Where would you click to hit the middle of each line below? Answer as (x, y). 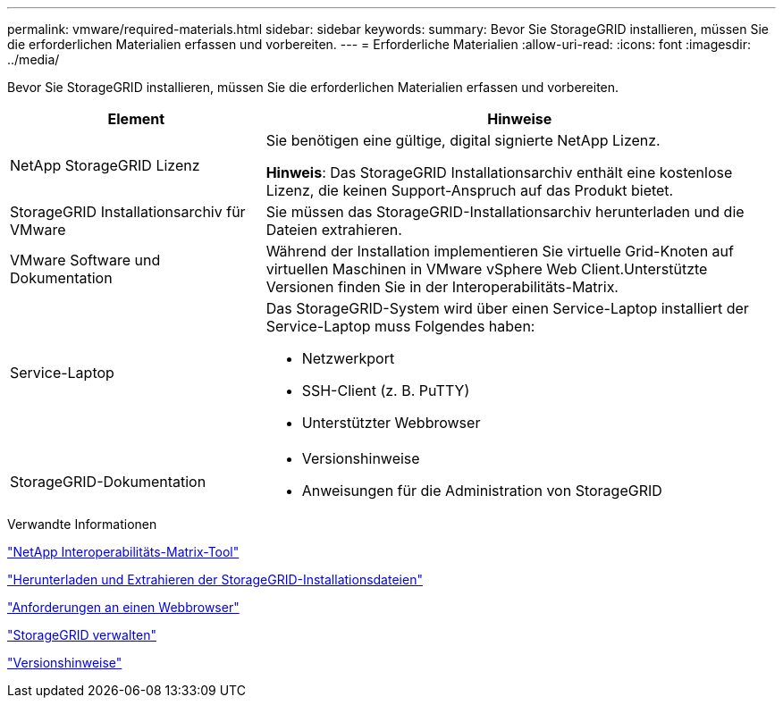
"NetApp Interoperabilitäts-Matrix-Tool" (123, 552)
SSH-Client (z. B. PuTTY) (386, 390)
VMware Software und (85, 260)
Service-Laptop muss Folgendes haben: (400, 326)
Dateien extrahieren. (334, 230)
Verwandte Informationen (82, 524)
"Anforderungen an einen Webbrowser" (123, 607)
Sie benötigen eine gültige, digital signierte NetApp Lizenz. (463, 140)
